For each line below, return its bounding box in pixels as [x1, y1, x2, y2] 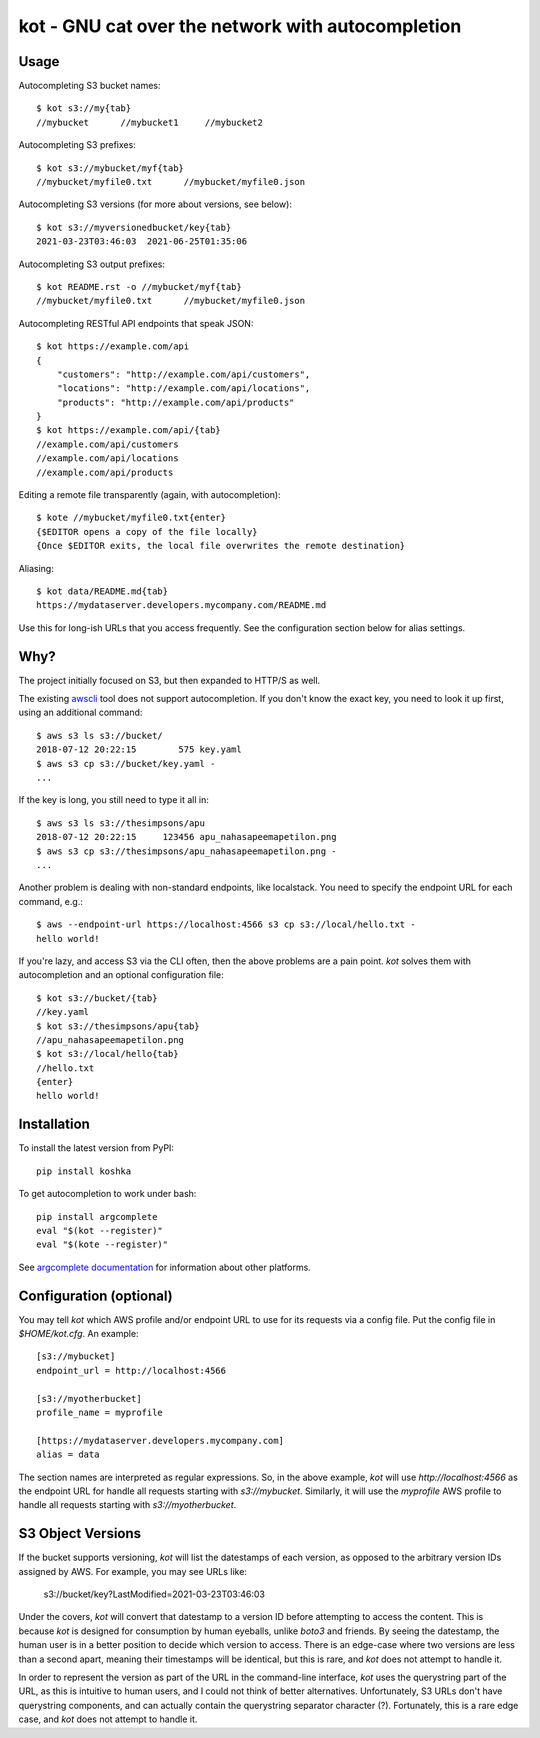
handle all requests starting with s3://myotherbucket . [18, 1499, 237, 1511]
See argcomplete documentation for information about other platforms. [18, 1261, 312, 1273]
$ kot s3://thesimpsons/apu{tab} [36, 1020, 200, 1032]
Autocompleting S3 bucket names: [18, 80, 161, 92]
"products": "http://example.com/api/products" [56, 396, 295, 408]
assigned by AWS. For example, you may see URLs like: [18, 1565, 247, 1577]
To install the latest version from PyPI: [18, 1142, 175, 1154]
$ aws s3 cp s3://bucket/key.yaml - [36, 758, 216, 769]
